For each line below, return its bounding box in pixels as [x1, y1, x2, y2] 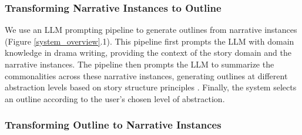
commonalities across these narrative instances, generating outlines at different [5, 69, 288, 82]
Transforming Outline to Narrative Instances [5, 117, 222, 132]
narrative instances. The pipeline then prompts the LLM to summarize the [5, 58, 274, 70]
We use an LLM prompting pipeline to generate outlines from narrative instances [5, 23, 297, 36]
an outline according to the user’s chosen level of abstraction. [5, 92, 225, 104]
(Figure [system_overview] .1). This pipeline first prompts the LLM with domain [5, 35, 294, 47]
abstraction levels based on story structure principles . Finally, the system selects [5, 81, 297, 93]
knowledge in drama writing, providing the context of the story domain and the [5, 46, 291, 59]
